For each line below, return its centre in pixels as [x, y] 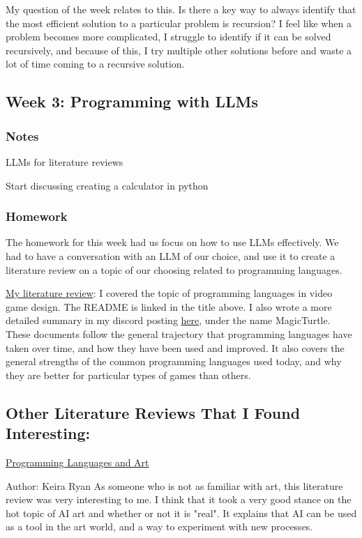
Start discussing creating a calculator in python [107, 185]
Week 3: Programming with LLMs [132, 101]
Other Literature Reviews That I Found [153, 412]
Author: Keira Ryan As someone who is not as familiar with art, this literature [174, 485]
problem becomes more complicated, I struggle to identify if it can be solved [168, 37]
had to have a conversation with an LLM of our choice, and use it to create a [171, 255]
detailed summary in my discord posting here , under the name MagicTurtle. [168, 320]
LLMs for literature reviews [65, 161]
